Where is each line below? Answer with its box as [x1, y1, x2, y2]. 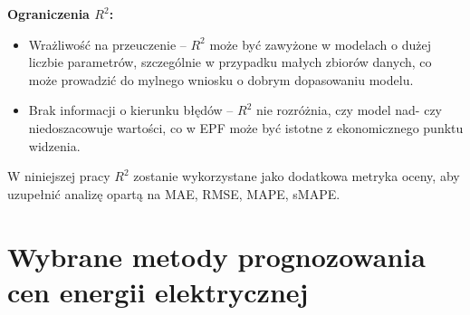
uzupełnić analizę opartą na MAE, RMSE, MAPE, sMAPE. [7, 184, 341, 203]
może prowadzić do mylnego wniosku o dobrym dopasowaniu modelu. [28, 70, 414, 89]
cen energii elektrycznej [7, 272, 309, 310]
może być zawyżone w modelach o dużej [209, 34, 431, 53]
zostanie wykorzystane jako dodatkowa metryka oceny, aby [133, 167, 460, 186]
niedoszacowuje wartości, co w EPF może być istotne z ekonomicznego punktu [28, 118, 464, 137]
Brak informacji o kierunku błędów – [28, 100, 234, 119]
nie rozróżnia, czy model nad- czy [255, 100, 442, 119]
